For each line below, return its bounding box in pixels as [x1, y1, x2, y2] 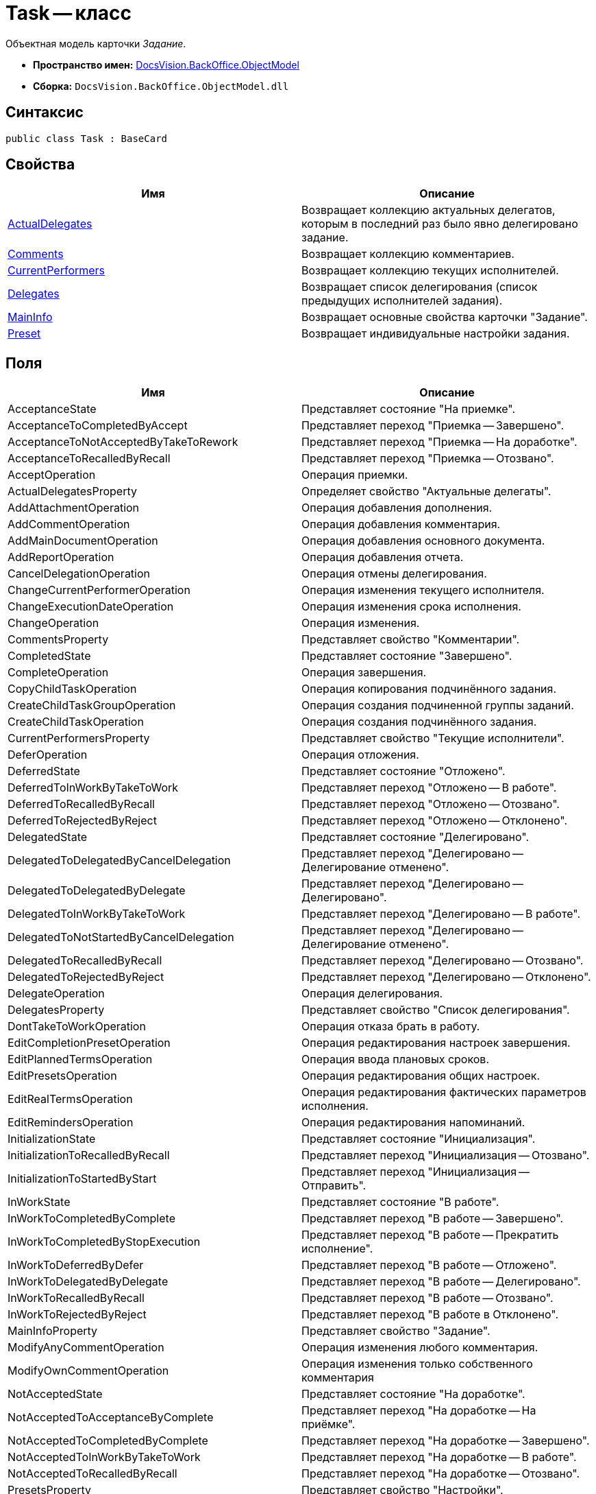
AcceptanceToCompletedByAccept [8, 418, 188, 433]
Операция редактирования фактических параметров [301, 1085, 586, 1100]
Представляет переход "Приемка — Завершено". [301, 418, 564, 433]
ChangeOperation [8, 616, 99, 630]
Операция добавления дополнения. [301, 501, 493, 515]
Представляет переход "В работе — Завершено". [301, 1211, 564, 1226]
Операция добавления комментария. [301, 517, 501, 532]
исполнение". [301, 1242, 373, 1256]
